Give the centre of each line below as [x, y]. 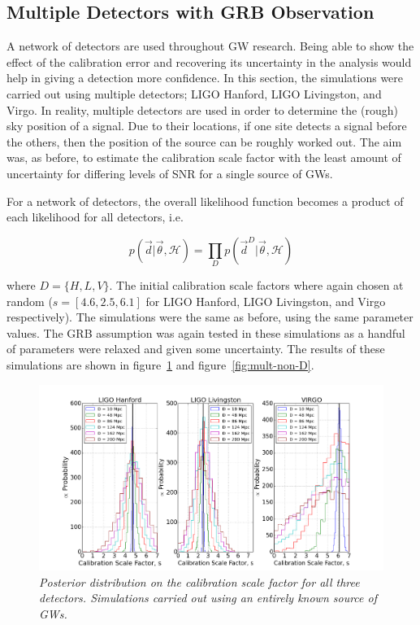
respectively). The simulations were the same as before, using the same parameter [210, 317]
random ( [30, 301]
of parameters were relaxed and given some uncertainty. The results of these [196, 349]
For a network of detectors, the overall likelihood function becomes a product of [205, 201]
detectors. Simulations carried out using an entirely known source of [208, 598]
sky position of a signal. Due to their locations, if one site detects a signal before [207, 126]
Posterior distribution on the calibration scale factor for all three [199, 581]
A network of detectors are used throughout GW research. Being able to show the [210, 46]
